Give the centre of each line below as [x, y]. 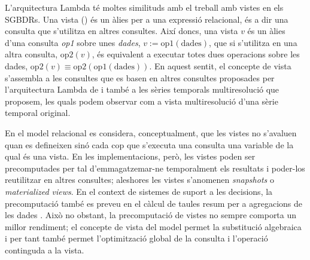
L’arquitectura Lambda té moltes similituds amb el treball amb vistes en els [144, 7]
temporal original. [38, 113]
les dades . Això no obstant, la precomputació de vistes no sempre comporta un [151, 215]
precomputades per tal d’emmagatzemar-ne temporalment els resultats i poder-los [155, 168]
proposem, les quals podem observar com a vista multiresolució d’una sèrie [142, 101]
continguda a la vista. [45, 250]
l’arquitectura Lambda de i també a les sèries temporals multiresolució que [142, 89]
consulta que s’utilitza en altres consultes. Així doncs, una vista [121, 31]
